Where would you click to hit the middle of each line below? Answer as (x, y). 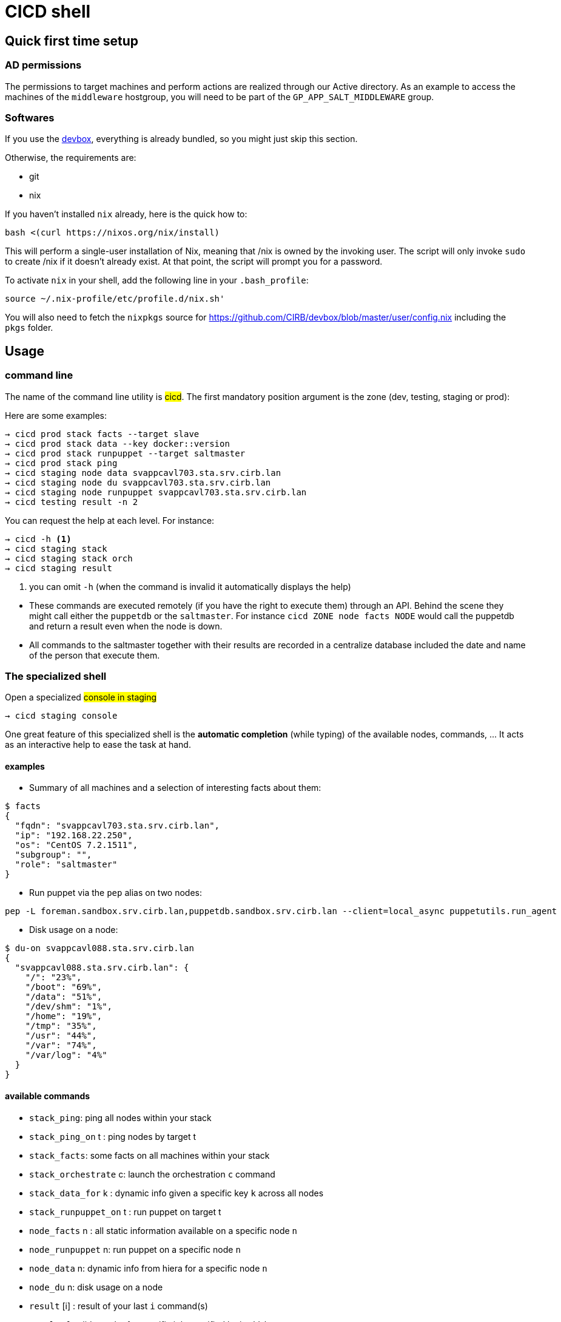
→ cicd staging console (61, 716)
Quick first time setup (72, 41)
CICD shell (48, 12)
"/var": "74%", (61, 1046)
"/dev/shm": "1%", (69, 1007)
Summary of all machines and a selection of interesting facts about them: (175, 788)
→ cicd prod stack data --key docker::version (117, 443)
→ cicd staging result (59, 568)
